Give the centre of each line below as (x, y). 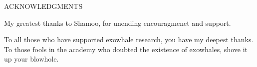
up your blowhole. (31, 59)
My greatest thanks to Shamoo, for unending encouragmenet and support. (118, 23)
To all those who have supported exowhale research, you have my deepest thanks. (129, 39)
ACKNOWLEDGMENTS (43, 6)
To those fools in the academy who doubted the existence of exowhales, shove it (126, 49)
